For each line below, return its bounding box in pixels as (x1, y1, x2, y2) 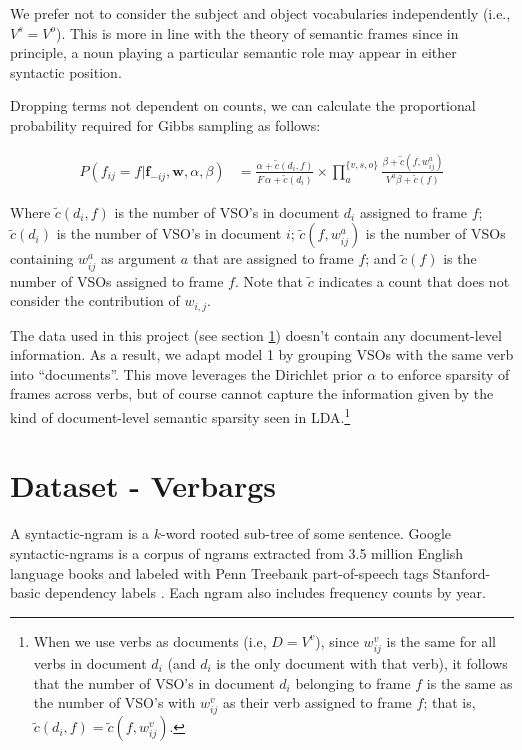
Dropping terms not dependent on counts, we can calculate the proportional (10, 95, 476, 116)
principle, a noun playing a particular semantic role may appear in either (10, 42, 457, 63)
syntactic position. (10, 61, 122, 82)
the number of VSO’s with (33, 692, 196, 713)
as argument (100, 248, 177, 269)
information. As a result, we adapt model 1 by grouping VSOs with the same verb (10, 344, 514, 365)
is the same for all (386, 630, 496, 651)
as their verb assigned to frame (222, 692, 412, 713)
